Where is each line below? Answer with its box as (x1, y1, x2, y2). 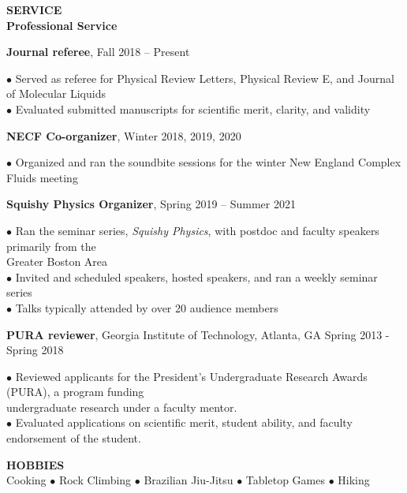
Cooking (6, 472, 47, 488)
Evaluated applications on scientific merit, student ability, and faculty (15, 414, 353, 431)
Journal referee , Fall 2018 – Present (6, 43, 190, 60)
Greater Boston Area (6, 253, 108, 270)
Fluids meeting (6, 169, 78, 185)
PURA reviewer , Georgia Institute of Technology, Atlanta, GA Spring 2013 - (6, 326, 390, 342)
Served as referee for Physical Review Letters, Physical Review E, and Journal (15, 69, 394, 86)
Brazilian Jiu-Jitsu (144, 472, 233, 488)
